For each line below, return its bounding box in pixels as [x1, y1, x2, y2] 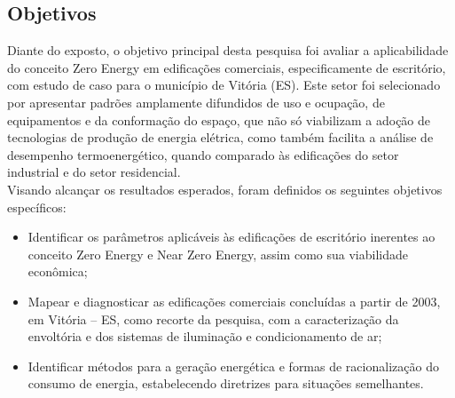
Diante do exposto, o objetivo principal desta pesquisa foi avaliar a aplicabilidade [7, 41, 449, 60]
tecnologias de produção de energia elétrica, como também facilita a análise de [7, 128, 434, 147]
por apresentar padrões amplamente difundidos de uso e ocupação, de [7, 92, 385, 111]
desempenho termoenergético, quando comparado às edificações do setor [7, 145, 399, 163]
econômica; [27, 262, 88, 281]
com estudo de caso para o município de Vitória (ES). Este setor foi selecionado [7, 76, 441, 94]
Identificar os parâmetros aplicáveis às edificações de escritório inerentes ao [27, 227, 435, 246]
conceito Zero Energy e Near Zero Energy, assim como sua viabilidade [27, 244, 408, 263]
